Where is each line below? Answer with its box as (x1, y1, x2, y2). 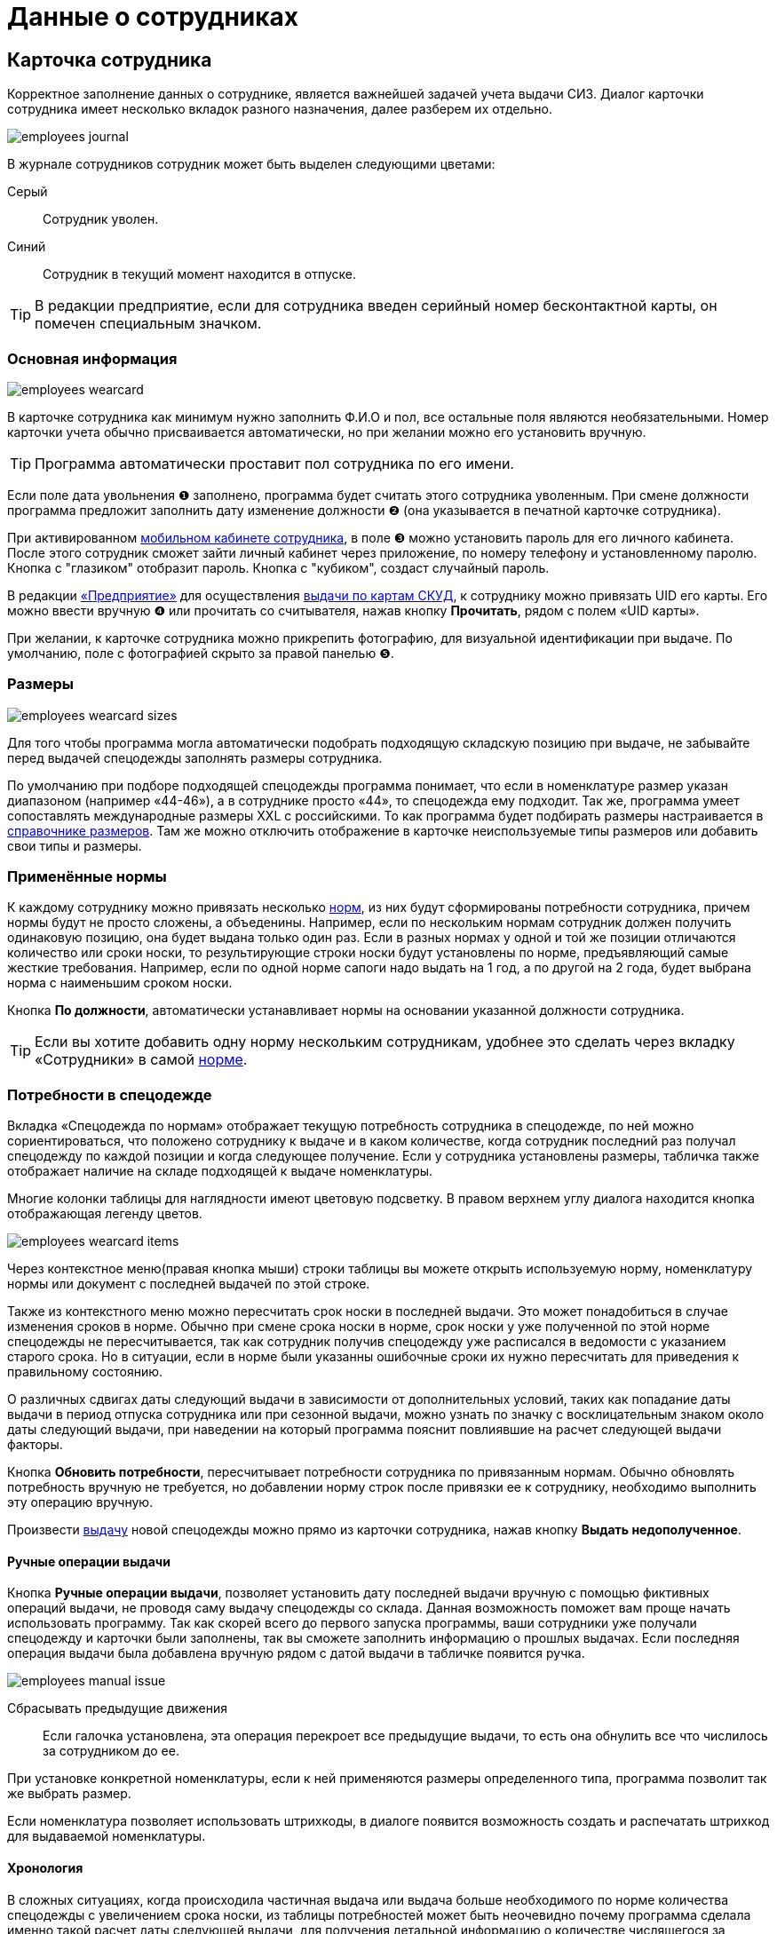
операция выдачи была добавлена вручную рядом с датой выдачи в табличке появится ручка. (7, 1645, 585, 1661)
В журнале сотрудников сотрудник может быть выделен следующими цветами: (7, 156, 496, 172)
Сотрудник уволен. (43, 211, 159, 227)
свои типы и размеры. (7, 837, 142, 853)
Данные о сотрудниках (7, 2, 299, 32)
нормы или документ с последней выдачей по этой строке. (7, 1276, 370, 1292)
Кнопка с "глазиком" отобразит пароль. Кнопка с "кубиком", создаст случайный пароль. (7, 559, 550, 575)
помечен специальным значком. (35, 314, 262, 333)
